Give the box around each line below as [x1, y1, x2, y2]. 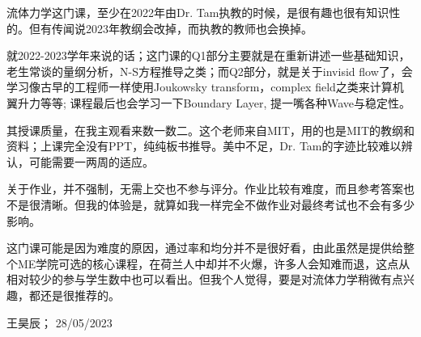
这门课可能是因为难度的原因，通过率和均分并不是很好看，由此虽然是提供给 [6, 239, 403, 256]
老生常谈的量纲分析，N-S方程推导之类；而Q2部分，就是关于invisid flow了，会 [6, 62, 413, 79]
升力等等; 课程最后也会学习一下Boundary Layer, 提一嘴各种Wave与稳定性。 [17, 94, 411, 111]
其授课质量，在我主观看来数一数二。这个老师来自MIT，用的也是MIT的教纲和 [6, 121, 415, 138]
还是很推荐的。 [40, 286, 120, 303]
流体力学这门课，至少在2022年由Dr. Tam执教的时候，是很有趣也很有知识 [6, 4, 389, 20]
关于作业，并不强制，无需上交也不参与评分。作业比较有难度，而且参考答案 [6, 180, 403, 197]
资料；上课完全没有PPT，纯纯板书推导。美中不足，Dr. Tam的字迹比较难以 [6, 137, 402, 154]
